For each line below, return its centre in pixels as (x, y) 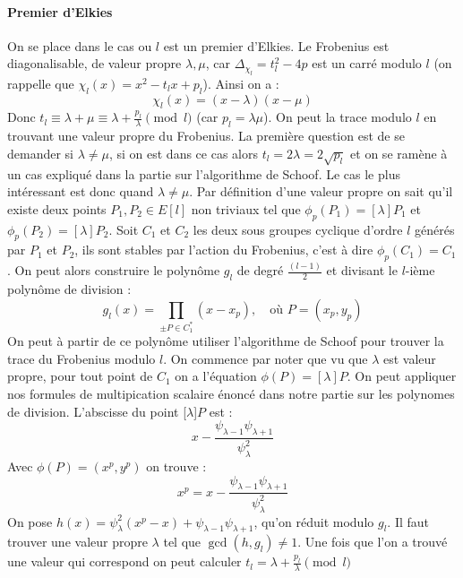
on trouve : (176, 466)
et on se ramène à (399, 153)
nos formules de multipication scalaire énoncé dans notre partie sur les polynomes (231, 393)
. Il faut (408, 521)
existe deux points (57, 208)
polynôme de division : (69, 289)
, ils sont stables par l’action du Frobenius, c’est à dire (224, 250)
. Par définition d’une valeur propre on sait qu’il (321, 191)
